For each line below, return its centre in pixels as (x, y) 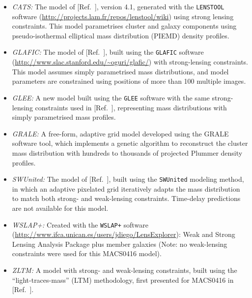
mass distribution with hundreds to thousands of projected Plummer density (127, 152)
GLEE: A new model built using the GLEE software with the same (111, 97)
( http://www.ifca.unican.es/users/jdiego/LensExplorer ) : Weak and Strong (124, 234)
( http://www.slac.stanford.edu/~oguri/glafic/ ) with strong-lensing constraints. (130, 62)
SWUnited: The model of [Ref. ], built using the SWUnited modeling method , (128, 179)
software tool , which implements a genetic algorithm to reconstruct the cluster (130, 143)
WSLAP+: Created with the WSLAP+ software (80, 224)
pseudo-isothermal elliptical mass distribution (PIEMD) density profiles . (121, 35)
